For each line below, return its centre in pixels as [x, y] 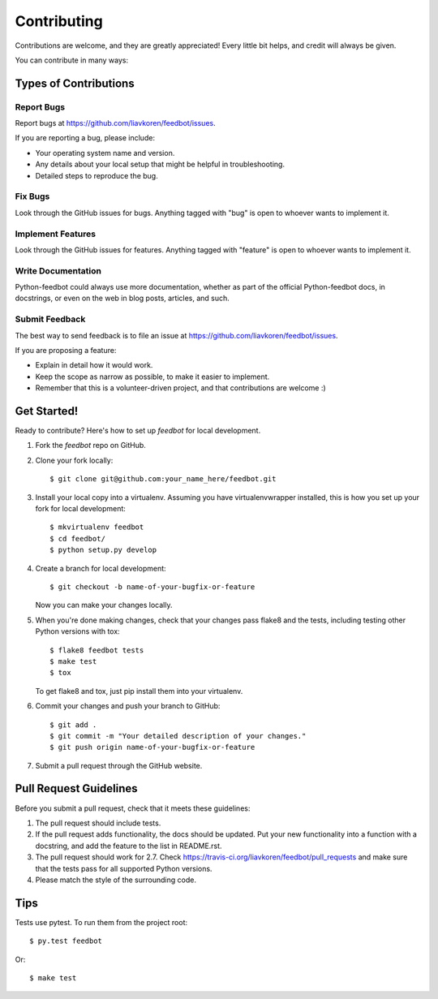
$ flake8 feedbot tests [97, 650]
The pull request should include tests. [98, 823]
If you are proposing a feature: [66, 350]
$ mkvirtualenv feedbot [97, 527]
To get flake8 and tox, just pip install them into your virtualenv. [139, 691]
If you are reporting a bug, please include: [85, 138]
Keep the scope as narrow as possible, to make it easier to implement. [152, 377]
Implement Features [56, 234]
